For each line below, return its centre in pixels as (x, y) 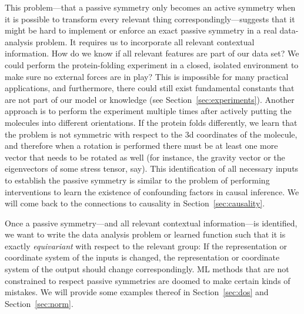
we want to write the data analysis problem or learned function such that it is (145, 234)
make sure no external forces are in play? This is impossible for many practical (147, 76)
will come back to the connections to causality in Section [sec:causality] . (135, 203)
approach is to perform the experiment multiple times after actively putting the (148, 111)
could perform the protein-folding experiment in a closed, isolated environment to (152, 64)
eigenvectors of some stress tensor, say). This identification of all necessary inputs (152, 168)
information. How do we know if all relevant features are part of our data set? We (152, 53)
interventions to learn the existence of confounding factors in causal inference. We (152, 191)
